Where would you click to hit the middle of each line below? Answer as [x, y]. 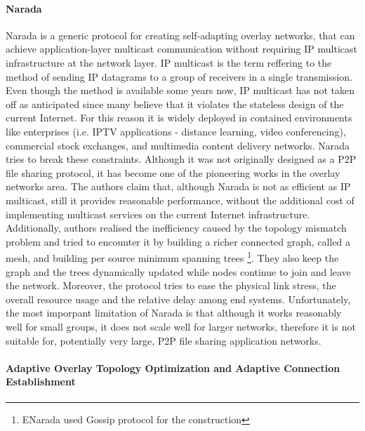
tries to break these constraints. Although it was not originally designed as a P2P [181, 159]
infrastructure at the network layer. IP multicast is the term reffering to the [169, 62]
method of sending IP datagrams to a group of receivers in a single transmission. [179, 76]
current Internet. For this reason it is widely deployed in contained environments [179, 118]
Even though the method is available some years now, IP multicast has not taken [180, 90]
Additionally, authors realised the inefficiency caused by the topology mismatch [176, 228]
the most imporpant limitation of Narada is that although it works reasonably [174, 313]
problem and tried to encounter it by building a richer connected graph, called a [178, 241]
